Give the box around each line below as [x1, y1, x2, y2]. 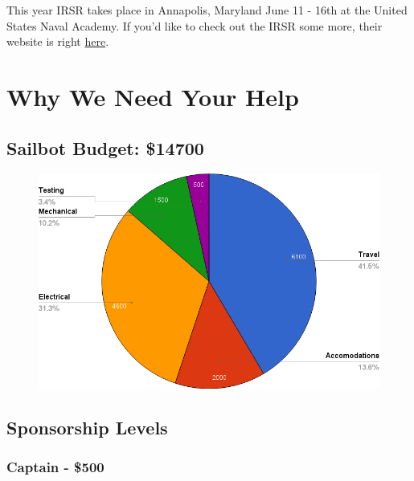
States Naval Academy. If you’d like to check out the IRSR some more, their [6, 17, 383, 34]
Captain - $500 [6, 456, 105, 476]
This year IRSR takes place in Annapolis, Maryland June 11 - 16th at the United [6, 2, 408, 18]
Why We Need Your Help [6, 79, 299, 112]
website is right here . [6, 33, 109, 50]
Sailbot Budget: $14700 [6, 135, 204, 160]
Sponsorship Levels [6, 414, 168, 439]
